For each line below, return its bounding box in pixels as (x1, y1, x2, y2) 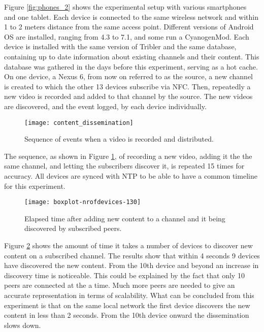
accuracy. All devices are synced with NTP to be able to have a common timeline (4, 170, 257, 181)
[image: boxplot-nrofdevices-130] (24, 198, 141, 206)
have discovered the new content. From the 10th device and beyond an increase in (4, 260, 259, 271)
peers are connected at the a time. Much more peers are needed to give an (4, 280, 235, 290)
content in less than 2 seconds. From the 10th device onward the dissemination (4, 310, 249, 320)
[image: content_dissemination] (24, 119, 134, 126)
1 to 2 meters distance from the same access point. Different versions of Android (4, 21, 254, 32)
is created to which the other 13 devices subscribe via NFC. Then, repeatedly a (4, 81, 251, 91)
